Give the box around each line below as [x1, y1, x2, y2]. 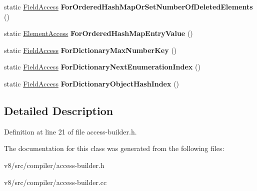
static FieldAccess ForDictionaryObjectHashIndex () [4, 78, 179, 88]
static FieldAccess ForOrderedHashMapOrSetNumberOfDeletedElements [4, 1, 253, 11]
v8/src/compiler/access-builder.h [4, 159, 104, 170]
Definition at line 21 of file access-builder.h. [4, 126, 137, 136]
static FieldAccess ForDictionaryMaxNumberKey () [4, 44, 177, 55]
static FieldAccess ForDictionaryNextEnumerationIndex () [4, 61, 200, 72]
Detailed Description [4, 102, 113, 118]
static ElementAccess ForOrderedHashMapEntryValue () [4, 28, 193, 38]
